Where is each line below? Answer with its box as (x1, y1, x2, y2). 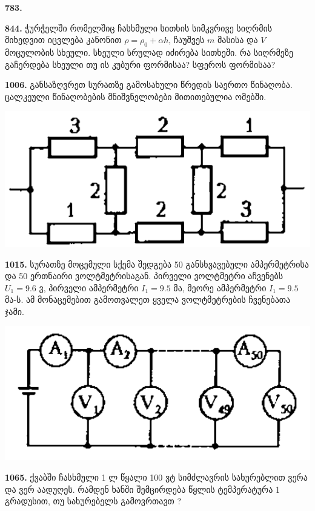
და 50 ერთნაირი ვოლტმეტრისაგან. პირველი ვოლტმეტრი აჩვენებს (5, 269, 283, 282)
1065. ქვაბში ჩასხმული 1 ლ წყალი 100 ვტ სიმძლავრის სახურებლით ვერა (5, 470, 308, 483)
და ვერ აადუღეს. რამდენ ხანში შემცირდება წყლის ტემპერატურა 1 (5, 482, 280, 495)
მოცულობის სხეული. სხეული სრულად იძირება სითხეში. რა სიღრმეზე (5, 46, 294, 58)
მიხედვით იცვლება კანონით (5, 33, 122, 46)
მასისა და (217, 33, 258, 46)
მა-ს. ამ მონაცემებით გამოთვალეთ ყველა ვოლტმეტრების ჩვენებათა (5, 293, 291, 306)
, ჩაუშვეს (168, 33, 205, 46)
